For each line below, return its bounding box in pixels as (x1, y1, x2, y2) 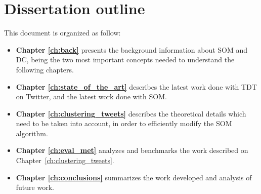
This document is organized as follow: (4, 27, 121, 38)
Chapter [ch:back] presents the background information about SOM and (16, 44, 248, 55)
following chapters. (16, 64, 74, 74)
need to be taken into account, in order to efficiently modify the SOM (16, 118, 232, 129)
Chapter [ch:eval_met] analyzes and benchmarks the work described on (16, 145, 248, 156)
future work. (16, 182, 54, 192)
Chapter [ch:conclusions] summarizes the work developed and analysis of (16, 172, 252, 182)
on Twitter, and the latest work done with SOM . (16, 91, 167, 102)
